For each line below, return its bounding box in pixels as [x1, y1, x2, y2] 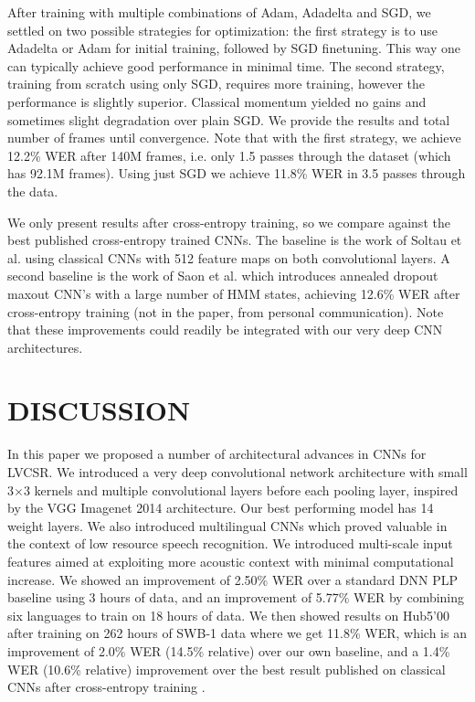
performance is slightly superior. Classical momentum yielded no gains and [7, 91, 427, 111]
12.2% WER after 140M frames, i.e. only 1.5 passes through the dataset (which [7, 145, 451, 165]
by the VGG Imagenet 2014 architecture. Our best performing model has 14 [7, 498, 434, 517]
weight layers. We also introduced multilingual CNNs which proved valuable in [7, 516, 448, 535]
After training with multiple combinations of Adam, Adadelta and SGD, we [7, 3, 431, 21]
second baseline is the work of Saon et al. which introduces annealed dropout [7, 266, 438, 285]
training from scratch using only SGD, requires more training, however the [7, 74, 426, 93]
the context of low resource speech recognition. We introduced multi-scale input [7, 534, 453, 553]
